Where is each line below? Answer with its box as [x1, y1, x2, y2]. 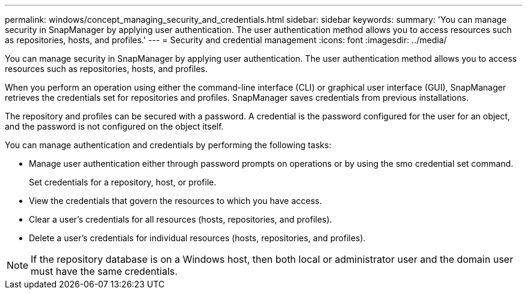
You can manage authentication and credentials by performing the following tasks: [5, 140, 331, 150]
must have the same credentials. [31, 265, 178, 277]
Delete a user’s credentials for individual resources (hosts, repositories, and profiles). [29, 233, 366, 243]
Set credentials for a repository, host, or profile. [29, 177, 217, 187]
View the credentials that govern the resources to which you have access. [29, 196, 322, 206]
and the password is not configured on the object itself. [5, 121, 224, 131]
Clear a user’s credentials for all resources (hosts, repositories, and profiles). [29, 214, 332, 224]
